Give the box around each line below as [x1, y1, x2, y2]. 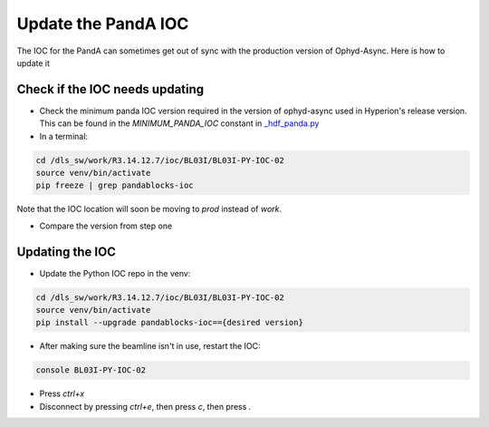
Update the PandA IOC [16, 14, 189, 34]
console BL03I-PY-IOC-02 [35, 365, 147, 375]
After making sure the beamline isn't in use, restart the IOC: [39, 341, 262, 352]
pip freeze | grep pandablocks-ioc [35, 180, 194, 190]
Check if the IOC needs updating [16, 82, 205, 97]
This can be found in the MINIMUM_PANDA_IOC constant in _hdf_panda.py [39, 118, 320, 129]
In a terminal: [39, 131, 89, 141]
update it [16, 57, 50, 68]
